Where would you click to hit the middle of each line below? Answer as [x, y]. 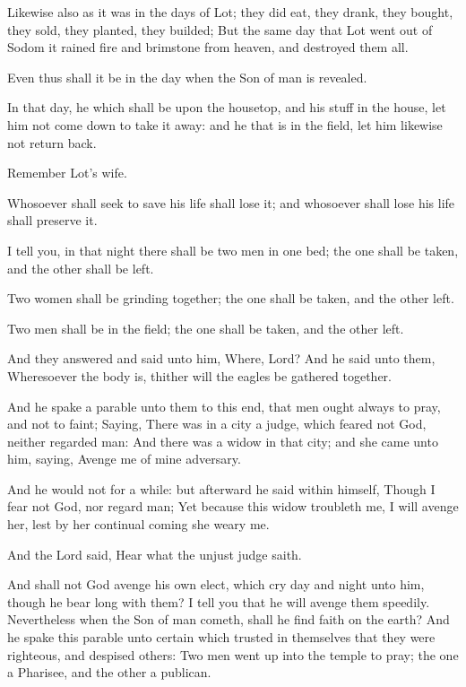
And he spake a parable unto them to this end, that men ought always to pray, [224, 406]
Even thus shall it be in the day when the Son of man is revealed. [187, 77]
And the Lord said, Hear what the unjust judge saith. [155, 554]
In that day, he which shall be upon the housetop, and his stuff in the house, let [227, 107]
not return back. [52, 142]
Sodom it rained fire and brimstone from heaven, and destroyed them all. [208, 47]
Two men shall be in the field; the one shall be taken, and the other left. [206, 328]
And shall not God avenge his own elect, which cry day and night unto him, [216, 584]
